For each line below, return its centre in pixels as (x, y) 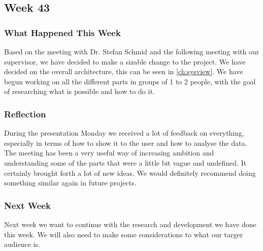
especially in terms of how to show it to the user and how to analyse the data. (126, 143)
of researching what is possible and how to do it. (79, 91)
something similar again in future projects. (70, 183)
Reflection (25, 114)
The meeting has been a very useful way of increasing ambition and (109, 153)
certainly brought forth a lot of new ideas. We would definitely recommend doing (130, 172)
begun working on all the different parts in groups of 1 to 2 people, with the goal (130, 81)
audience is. (22, 244)
